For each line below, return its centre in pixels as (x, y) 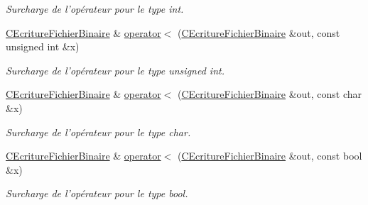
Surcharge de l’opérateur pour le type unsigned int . (115, 70)
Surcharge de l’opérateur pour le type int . (95, 9)
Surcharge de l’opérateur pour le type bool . (97, 193)
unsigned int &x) (43, 46)
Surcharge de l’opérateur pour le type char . (98, 132)
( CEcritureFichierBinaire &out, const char (270, 94)
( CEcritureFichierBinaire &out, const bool (270, 156)
